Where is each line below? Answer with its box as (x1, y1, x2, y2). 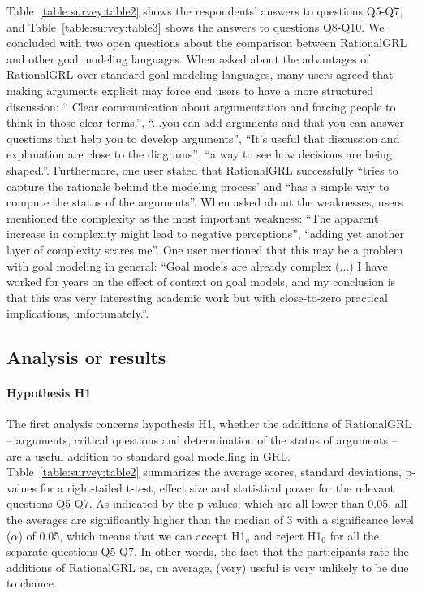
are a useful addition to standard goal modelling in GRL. (6, 447, 291, 464)
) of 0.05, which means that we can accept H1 (18, 527, 246, 544)
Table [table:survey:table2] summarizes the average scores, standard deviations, (6, 463, 402, 480)
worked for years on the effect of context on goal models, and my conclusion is (6, 273, 396, 290)
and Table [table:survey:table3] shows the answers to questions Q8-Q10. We (6, 18, 385, 35)
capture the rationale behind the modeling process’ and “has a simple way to (6, 177, 390, 194)
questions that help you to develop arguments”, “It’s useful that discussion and (6, 129, 400, 146)
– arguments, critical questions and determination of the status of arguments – (6, 431, 398, 449)
